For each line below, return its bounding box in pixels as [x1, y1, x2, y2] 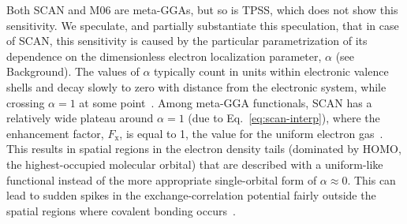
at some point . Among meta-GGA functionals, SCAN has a [79, 94, 372, 110]
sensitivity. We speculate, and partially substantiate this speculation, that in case [6, 17, 399, 33]
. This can [347, 171, 396, 188]
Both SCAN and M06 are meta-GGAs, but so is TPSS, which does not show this [6, 2, 398, 17]
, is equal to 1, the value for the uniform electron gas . [119, 125, 383, 141]
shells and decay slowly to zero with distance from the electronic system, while [6, 78, 386, 95]
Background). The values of [6, 63, 140, 80]
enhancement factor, [6, 125, 104, 141]
